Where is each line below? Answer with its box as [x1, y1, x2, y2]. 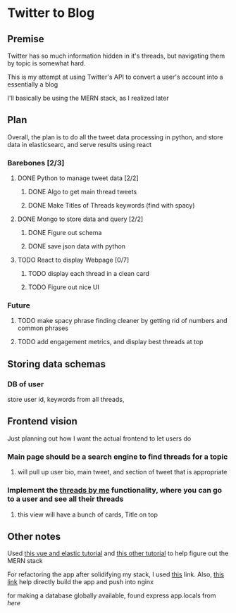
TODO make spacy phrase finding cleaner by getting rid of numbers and [17, 317, 228, 325]
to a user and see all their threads [7, 494, 124, 504]
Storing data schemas [7, 358, 106, 370]
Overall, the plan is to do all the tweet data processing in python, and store [7, 132, 223, 141]
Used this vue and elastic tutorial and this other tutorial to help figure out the [7, 549, 229, 557]
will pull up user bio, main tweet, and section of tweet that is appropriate [17, 468, 228, 476]
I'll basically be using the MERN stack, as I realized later [7, 94, 169, 102]
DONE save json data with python [27, 242, 125, 251]
